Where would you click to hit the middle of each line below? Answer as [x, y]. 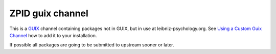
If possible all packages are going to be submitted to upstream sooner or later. [92, 45]
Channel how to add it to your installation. [53, 35]
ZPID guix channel [49, 13]
